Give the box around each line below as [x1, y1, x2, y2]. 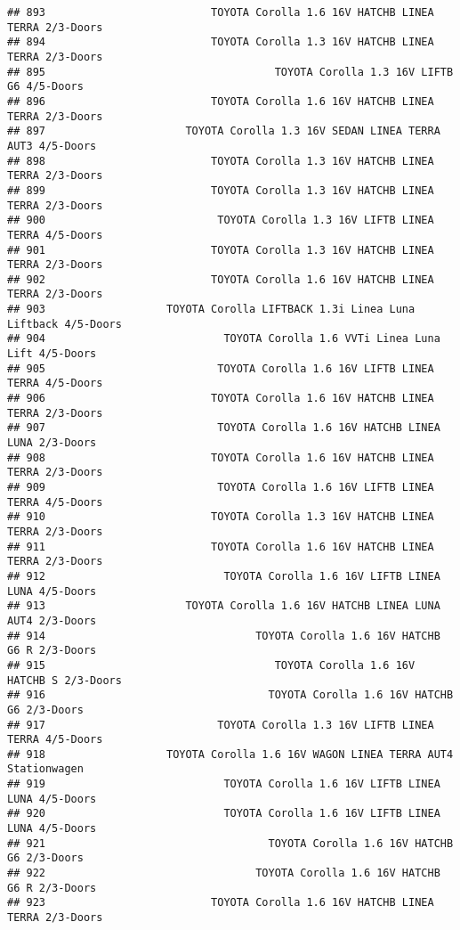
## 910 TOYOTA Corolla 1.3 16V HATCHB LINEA [7, 510, 434, 524]
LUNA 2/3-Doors [7, 436, 97, 450]
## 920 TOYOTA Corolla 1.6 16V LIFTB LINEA [7, 807, 440, 820]
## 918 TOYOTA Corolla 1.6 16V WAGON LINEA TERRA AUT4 [7, 747, 454, 761]
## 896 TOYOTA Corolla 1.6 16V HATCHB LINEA [7, 94, 434, 108]
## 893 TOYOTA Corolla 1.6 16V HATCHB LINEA [7, 6, 434, 19]
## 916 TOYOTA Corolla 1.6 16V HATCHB [7, 689, 454, 702]
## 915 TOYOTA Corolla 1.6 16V [7, 658, 416, 672]
